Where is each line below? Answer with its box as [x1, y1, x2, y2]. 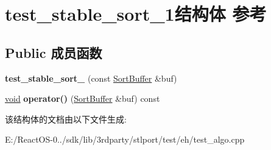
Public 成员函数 [5, 43, 102, 62]
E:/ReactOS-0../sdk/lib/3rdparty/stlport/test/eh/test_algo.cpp [5, 133, 245, 146]
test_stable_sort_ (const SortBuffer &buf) [5, 71, 177, 84]
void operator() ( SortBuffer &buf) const [5, 92, 160, 105]
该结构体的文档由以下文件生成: [5, 112, 127, 125]
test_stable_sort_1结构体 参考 [5, 1, 267, 26]
